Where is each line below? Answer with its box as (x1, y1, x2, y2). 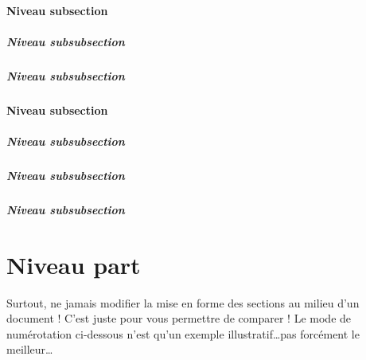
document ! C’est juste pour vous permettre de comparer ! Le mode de (6, 310, 352, 327)
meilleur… (6, 341, 53, 358)
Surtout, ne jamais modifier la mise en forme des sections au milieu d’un (6, 294, 360, 311)
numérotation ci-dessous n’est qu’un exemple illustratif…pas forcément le (6, 325, 360, 342)
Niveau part (6, 248, 141, 280)
